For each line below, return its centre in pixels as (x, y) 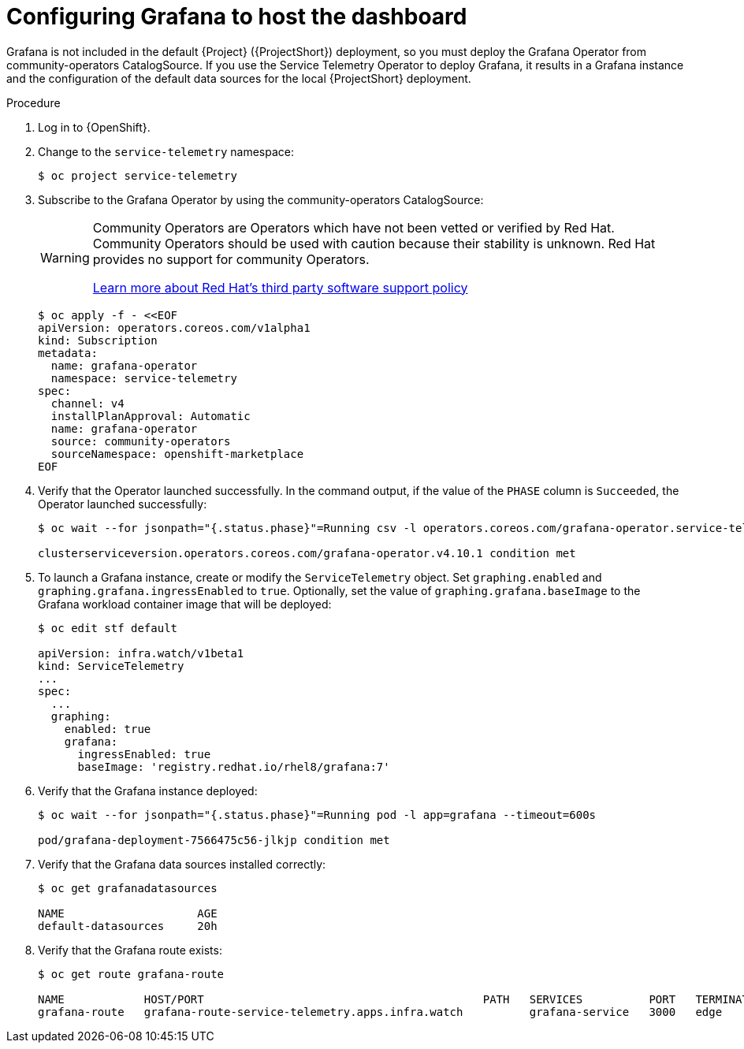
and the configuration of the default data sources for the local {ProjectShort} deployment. (239, 78)
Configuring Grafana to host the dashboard (237, 17)
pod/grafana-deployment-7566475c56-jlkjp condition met (214, 840)
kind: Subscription (98, 340)
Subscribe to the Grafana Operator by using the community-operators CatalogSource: (261, 199)
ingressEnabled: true (144, 754)
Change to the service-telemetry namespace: (166, 151)
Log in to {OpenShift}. (94, 127)
